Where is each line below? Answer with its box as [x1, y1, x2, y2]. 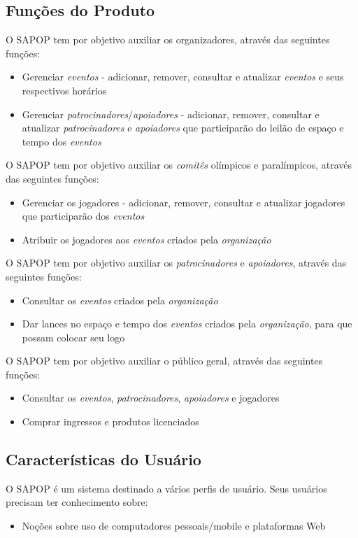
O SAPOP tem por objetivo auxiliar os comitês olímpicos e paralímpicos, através [6, 157, 352, 172]
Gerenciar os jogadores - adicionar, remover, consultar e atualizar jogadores [22, 194, 345, 209]
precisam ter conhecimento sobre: [6, 495, 148, 509]
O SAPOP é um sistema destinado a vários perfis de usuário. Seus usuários [6, 481, 327, 495]
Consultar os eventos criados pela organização [22, 292, 218, 307]
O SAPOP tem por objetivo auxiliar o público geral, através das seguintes [6, 353, 323, 368]
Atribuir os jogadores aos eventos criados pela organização [22, 232, 271, 246]
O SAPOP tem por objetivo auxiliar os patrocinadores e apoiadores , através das [6, 255, 347, 270]
